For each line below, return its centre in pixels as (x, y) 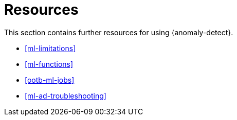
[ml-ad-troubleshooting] (66, 95)
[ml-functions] (49, 64)
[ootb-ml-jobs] (50, 80)
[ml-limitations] (50, 48)
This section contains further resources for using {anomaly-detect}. (119, 32)
